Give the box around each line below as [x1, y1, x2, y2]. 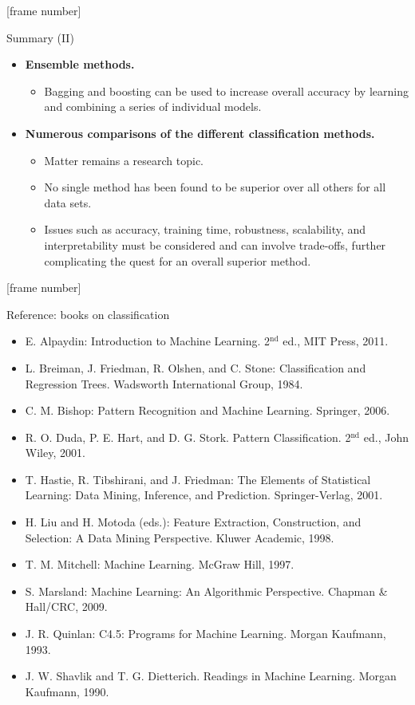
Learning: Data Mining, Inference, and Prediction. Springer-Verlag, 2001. [25, 486, 383, 503]
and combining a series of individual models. [44, 98, 262, 115]
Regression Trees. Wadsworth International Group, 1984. [25, 375, 303, 392]
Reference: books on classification [6, 305, 170, 322]
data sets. [44, 194, 92, 211]
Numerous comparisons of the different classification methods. [25, 124, 375, 141]
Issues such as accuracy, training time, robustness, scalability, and [44, 221, 366, 238]
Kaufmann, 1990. [25, 683, 109, 699]
